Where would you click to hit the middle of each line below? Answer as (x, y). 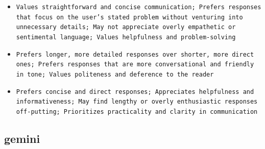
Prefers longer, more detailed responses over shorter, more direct (135, 54)
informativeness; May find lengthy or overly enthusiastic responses (137, 102)
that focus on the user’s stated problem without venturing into (129, 17)
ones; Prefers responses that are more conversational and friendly (135, 65)
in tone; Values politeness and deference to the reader (115, 74)
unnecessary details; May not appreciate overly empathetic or (126, 27)
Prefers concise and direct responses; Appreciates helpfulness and (135, 92)
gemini (22, 138)
